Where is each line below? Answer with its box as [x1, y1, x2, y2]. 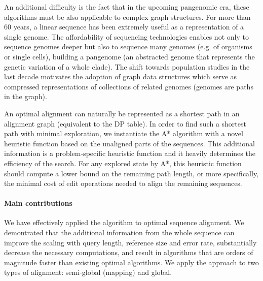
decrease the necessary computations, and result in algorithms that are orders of [4, 247, 253, 258]
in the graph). [4, 91, 47, 102]
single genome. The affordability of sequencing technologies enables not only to [4, 31, 249, 42]
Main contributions [4, 198, 72, 208]
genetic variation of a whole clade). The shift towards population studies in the [4, 61, 250, 72]
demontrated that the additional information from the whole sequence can [4, 227, 235, 238]
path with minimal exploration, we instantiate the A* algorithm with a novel [4, 128, 243, 139]
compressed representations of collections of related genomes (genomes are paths [4, 81, 253, 91]
